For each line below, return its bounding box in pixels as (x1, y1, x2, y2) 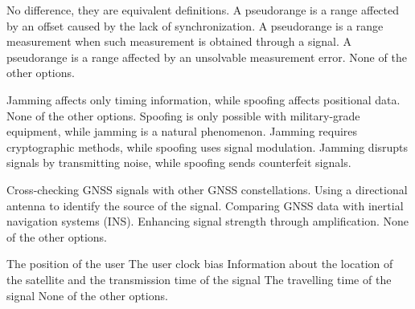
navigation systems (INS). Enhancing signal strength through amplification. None (6, 213, 409, 230)
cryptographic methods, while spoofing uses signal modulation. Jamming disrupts (6, 138, 409, 155)
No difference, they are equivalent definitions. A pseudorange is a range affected (6, 2, 400, 18)
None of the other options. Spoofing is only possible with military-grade (6, 107, 360, 124)
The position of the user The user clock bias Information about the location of (6, 255, 393, 272)
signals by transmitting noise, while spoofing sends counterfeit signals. (6, 154, 351, 171)
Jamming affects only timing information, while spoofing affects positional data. (6, 91, 401, 108)
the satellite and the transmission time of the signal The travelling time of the (6, 270, 392, 287)
